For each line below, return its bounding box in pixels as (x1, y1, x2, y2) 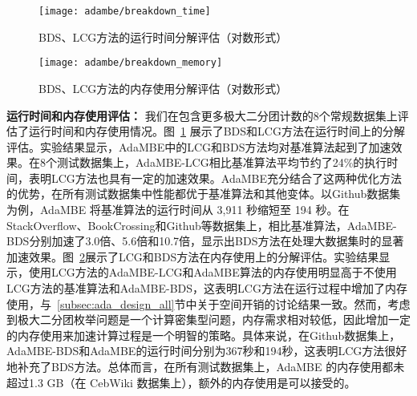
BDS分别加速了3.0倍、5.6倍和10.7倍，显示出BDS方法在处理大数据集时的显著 (6, 232, 404, 249)
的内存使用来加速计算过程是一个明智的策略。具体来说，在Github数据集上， (6, 326, 401, 343)
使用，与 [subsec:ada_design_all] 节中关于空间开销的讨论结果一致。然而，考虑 (6, 295, 411, 312)
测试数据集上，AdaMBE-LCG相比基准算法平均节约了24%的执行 (56, 154, 387, 171)
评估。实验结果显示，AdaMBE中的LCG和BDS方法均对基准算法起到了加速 (6, 138, 391, 155)
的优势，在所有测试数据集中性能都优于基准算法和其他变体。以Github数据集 (6, 185, 401, 202)
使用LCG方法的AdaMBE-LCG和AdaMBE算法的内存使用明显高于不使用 (28, 264, 397, 281)
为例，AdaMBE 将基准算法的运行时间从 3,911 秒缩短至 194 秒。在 (6, 201, 350, 218)
